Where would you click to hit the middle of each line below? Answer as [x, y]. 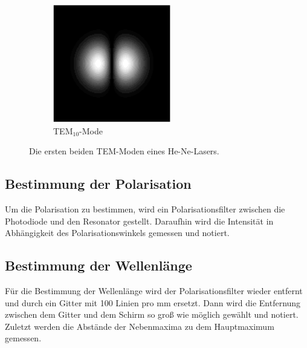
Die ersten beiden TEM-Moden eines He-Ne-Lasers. [124, 151]
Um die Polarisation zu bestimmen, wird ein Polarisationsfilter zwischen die [145, 208]
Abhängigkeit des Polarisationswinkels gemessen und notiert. [117, 233]
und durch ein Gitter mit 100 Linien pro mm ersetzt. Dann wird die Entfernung [153, 302]
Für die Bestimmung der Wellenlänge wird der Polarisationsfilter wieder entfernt [154, 290]
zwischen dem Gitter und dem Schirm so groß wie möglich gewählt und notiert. [152, 314]
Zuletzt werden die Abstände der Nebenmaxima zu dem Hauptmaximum [140, 326]
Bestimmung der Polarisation [98, 184]
